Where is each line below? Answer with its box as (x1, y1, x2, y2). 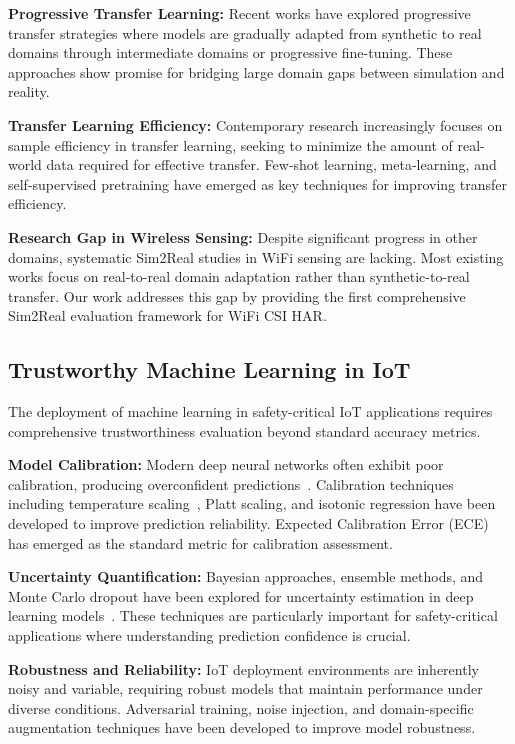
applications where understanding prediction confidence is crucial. (8, 625, 411, 646)
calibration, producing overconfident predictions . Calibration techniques (8, 473, 454, 494)
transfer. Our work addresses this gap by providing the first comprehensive (8, 285, 466, 306)
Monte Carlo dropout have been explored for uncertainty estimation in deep (8, 585, 474, 606)
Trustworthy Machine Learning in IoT (8, 354, 411, 385)
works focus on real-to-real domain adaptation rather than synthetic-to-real (8, 266, 470, 287)
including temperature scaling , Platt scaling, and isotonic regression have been (8, 493, 496, 514)
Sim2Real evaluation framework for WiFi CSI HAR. (8, 305, 327, 326)
